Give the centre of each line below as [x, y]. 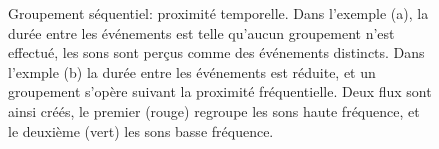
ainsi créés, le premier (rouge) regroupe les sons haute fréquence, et [214, 110]
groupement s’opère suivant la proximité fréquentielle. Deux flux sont [220, 91]
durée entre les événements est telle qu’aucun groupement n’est [201, 32]
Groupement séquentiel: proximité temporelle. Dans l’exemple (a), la [218, 13]
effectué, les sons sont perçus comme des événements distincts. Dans [216, 52]
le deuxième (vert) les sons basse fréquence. [141, 130]
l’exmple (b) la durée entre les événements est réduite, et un [192, 71]
